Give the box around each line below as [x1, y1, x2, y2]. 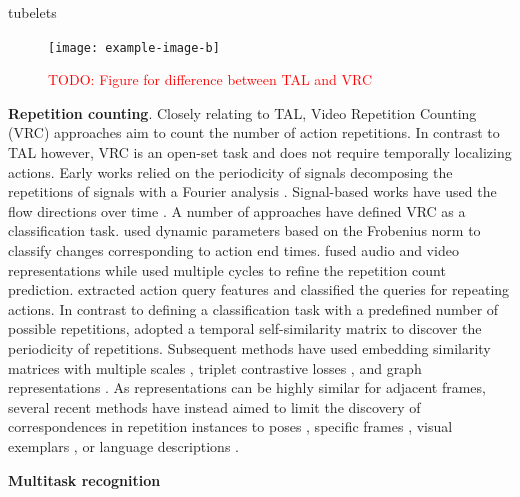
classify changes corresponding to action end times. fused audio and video [8, 240, 459, 260]
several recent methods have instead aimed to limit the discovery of [8, 396, 421, 417]
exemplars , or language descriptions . [8, 435, 239, 456]
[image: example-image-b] [48, 40, 220, 55]
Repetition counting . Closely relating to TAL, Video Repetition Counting [8, 102, 477, 123]
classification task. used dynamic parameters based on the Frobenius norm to [8, 220, 481, 241]
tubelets [8, 2, 57, 22]
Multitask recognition [8, 469, 161, 490]
